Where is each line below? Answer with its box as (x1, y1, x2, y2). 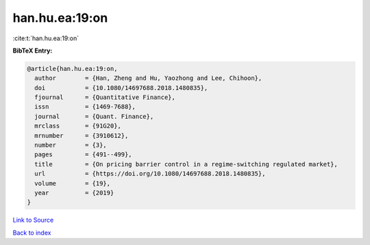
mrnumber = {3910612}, (34, 132, 129, 139)
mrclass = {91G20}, (34, 122, 121, 130)
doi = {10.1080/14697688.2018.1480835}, (34, 84, 208, 91)
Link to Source (12, 216, 54, 225)
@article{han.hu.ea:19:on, (27, 65, 118, 72)
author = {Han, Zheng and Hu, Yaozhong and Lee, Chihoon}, (34, 74, 262, 82)
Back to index (12, 229, 51, 237)
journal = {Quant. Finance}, (34, 113, 154, 120)
